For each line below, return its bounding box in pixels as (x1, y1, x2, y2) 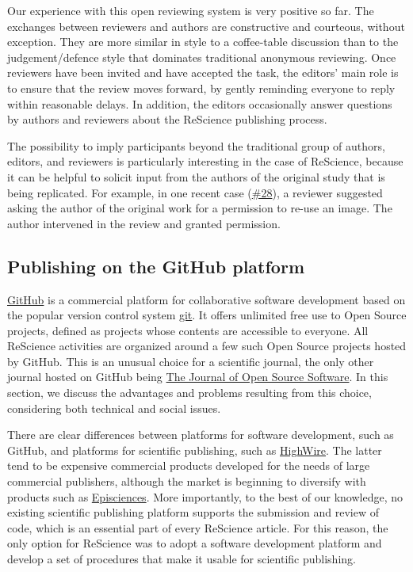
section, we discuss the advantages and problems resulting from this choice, (7, 384, 372, 401)
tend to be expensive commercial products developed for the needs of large (7, 457, 370, 474)
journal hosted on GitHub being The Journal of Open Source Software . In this (7, 368, 388, 385)
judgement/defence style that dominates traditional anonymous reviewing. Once (7, 48, 396, 65)
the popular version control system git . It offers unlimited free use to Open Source (7, 307, 407, 323)
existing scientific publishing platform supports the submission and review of (7, 504, 379, 521)
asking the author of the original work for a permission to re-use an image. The (7, 200, 392, 216)
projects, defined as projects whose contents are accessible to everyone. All (7, 322, 369, 338)
